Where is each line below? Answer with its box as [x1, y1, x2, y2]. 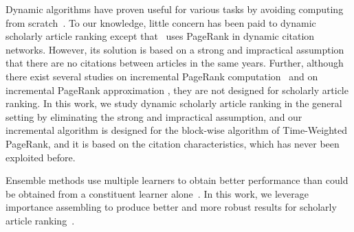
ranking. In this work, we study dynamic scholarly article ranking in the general [5, 96, 342, 111]
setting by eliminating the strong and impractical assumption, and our [5, 109, 302, 124]
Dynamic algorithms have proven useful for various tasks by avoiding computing [5, 2, 344, 16]
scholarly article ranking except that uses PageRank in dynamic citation [5, 29, 315, 43]
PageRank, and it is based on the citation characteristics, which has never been [5, 136, 340, 150]
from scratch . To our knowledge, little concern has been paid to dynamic [5, 15, 316, 30]
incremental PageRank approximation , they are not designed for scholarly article [5, 82, 349, 97]
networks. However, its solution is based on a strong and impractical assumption [5, 42, 344, 56]
